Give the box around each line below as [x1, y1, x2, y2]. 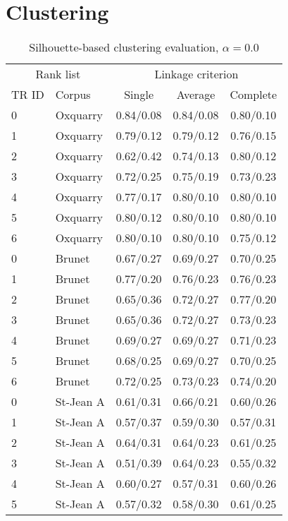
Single [124, 86, 154, 103]
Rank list [35, 66, 81, 83]
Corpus [55, 86, 91, 103]
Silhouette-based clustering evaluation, [29, 39, 219, 56]
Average [176, 86, 215, 103]
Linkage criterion [154, 66, 239, 83]
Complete [230, 86, 277, 103]
